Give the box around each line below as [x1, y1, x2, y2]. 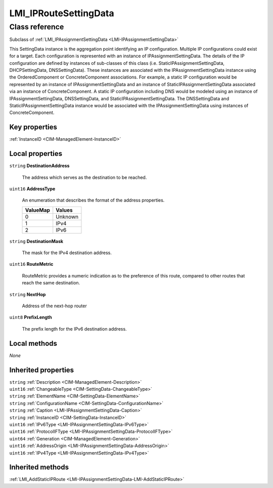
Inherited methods [9, 463, 69, 472]
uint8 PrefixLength [9, 314, 53, 320]
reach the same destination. [22, 280, 80, 286]
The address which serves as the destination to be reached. [22, 174, 147, 180]
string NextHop [9, 291, 46, 297]
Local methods [9, 339, 58, 348]
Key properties [9, 123, 58, 132]
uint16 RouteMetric [9, 261, 54, 267]
